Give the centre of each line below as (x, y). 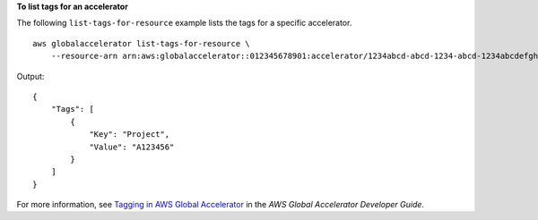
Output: (30, 76)
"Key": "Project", (130, 135)
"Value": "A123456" (132, 147)
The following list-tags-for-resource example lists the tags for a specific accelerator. (184, 23)
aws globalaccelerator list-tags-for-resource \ (141, 43)
